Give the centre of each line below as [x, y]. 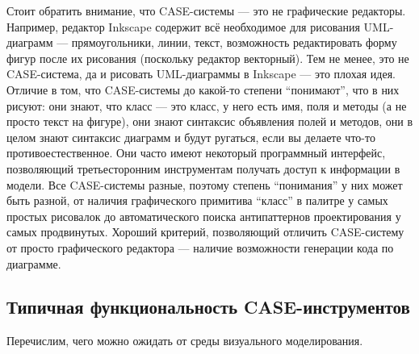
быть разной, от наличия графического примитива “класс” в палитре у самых [197, 200]
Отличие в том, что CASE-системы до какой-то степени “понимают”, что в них [203, 89]
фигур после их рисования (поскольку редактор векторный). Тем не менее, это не [208, 58]
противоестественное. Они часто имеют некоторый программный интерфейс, [196, 153]
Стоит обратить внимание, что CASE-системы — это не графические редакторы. [206, 10]
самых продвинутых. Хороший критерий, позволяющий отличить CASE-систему [205, 232]
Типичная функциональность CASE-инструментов [208, 307]
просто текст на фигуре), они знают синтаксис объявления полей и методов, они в [210, 121]
